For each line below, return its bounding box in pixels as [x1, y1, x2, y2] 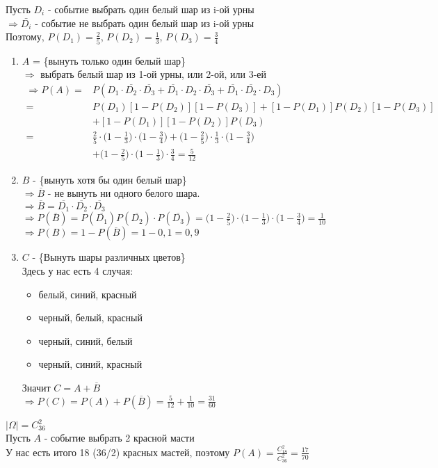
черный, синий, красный [38, 357, 143, 371]
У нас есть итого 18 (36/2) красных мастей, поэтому [6, 444, 230, 459]
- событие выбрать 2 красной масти [44, 430, 195, 445]
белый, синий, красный [38, 287, 137, 301]
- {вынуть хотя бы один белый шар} [33, 172, 187, 186]
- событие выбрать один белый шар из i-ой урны [47, 2, 254, 16]
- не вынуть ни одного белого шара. [47, 186, 200, 200]
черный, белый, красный [38, 310, 143, 325]
